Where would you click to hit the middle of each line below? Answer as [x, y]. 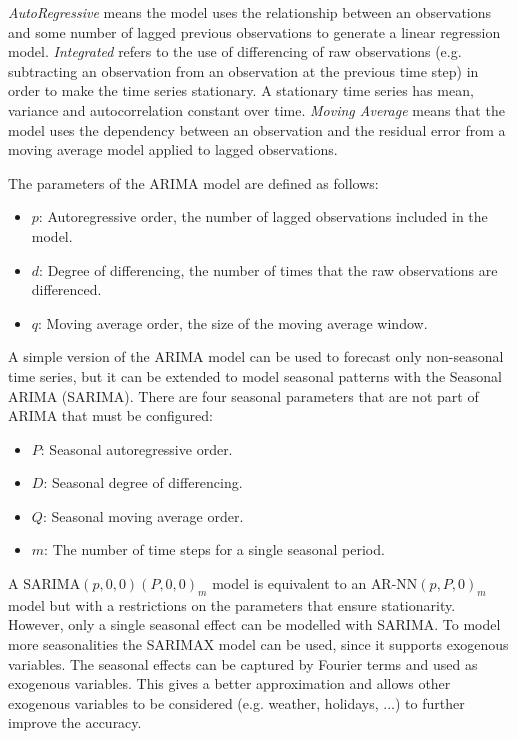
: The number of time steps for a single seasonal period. [214, 549]
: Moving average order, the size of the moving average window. [233, 322]
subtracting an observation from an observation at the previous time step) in [243, 70]
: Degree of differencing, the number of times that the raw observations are [268, 269]
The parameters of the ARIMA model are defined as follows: [193, 182]
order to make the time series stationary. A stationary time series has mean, [241, 90]
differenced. [66, 289]
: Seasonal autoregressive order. [136, 448]
